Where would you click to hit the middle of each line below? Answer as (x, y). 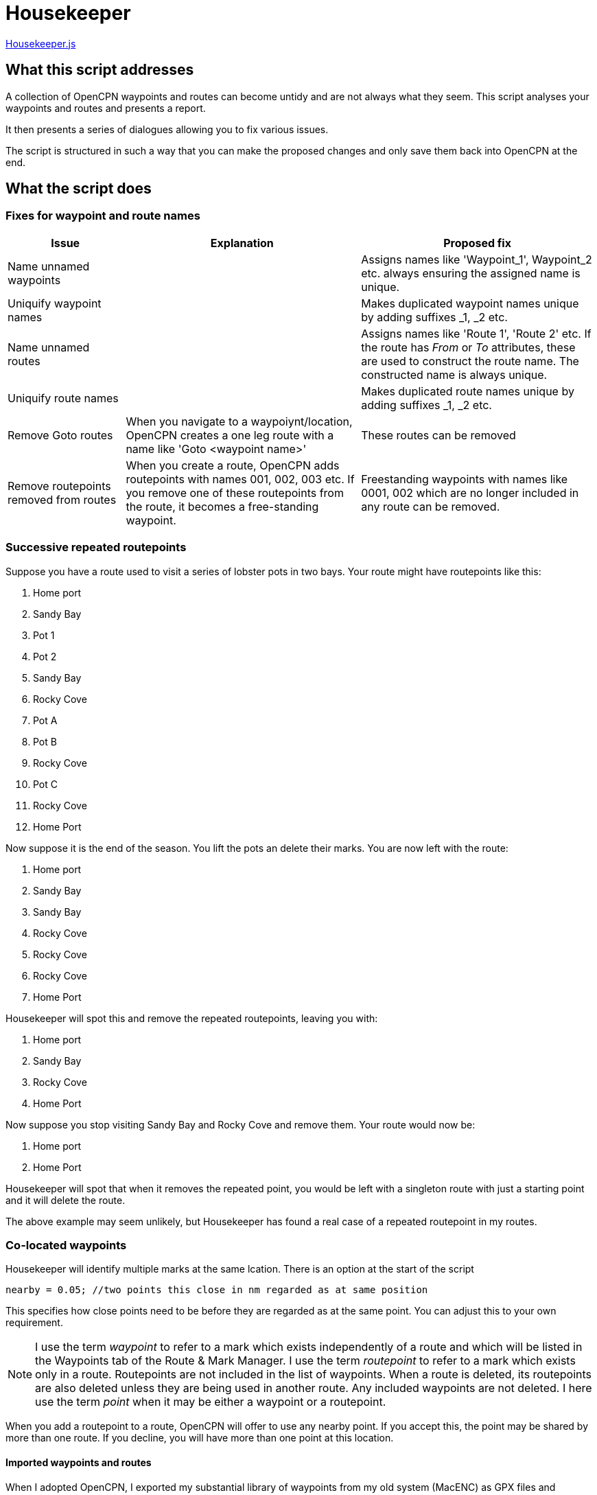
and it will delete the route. (66, 1200)
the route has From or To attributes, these (468, 347)
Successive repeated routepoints (96, 547)
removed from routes (62, 499)
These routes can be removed (438, 435)
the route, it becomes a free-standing (222, 506)
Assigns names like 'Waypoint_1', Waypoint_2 (477, 259)
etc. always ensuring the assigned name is (471, 273)
